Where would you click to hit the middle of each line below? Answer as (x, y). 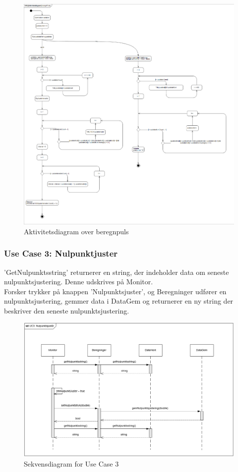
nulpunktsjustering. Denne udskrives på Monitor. (79, 282)
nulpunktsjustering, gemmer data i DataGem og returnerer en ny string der (119, 301)
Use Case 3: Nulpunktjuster (61, 253)
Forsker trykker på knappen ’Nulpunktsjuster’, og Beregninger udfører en (115, 291)
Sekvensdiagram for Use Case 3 (71, 463)
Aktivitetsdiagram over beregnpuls (76, 231)
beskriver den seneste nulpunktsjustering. (67, 311)
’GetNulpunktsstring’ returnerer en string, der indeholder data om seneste (117, 272)
